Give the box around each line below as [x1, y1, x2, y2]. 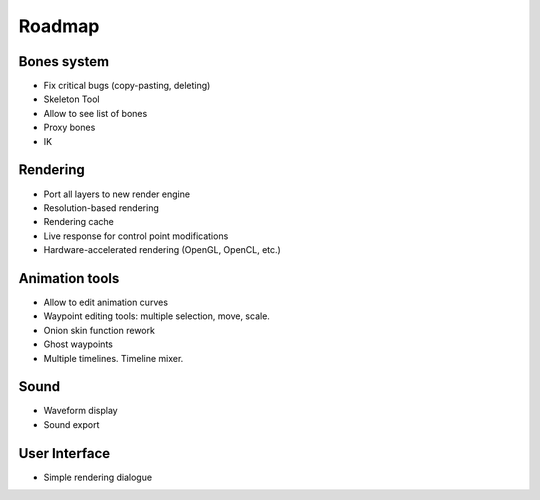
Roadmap [18, 15, 100, 37]
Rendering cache [43, 216, 114, 228]
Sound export [43, 418, 100, 430]
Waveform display [43, 405, 119, 417]
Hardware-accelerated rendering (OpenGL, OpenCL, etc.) [43, 244, 282, 256]
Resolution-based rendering [43, 201, 159, 214]
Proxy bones [43, 121, 96, 134]
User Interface [18, 445, 111, 462]
